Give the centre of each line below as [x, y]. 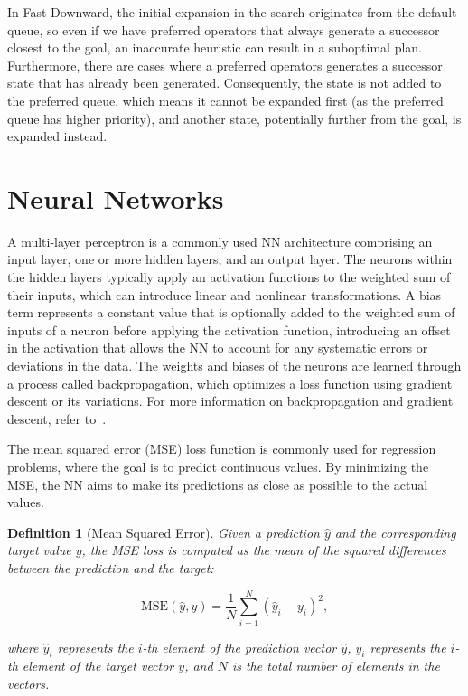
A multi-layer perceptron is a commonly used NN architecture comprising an [220, 241]
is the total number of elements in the [336, 666]
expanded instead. [57, 136]
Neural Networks [116, 198]
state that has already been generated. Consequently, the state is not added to [225, 83]
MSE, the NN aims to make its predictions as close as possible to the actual [218, 484]
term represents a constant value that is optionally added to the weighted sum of [231, 312]
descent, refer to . [57, 418]
